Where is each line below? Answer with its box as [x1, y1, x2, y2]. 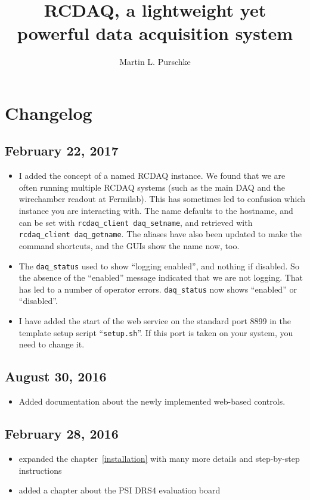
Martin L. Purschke [119, 55, 191, 68]
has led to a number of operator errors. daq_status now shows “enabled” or [18, 282, 297, 295]
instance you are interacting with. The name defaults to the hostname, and [18, 204, 293, 217]
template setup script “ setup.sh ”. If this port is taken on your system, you [18, 326, 293, 338]
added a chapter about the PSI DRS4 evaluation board [18, 484, 221, 496]
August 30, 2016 [5, 367, 107, 386]
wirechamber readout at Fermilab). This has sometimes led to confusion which [18, 192, 306, 205]
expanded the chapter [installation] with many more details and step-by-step [18, 452, 300, 464]
